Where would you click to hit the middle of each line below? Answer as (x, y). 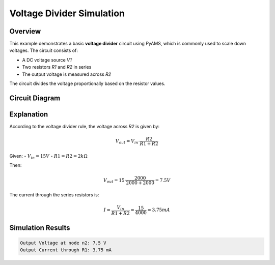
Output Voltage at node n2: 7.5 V (63, 243)
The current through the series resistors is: (54, 195)
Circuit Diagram (35, 98)
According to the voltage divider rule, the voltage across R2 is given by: (85, 126)
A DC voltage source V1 (47, 60)
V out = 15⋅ (115, 181)
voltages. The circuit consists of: (44, 50)
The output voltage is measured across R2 (67, 74)
